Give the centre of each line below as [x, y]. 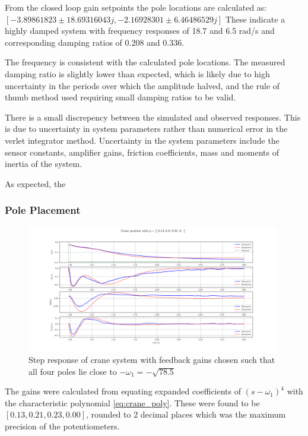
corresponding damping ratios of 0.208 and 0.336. [95, 42]
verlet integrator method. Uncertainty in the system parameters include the [142, 140]
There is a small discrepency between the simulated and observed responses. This [153, 117]
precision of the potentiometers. [62, 426]
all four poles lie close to [73, 371]
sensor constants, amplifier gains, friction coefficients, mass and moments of [142, 152]
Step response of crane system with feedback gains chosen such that [152, 359]
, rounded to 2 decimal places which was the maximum [186, 414]
